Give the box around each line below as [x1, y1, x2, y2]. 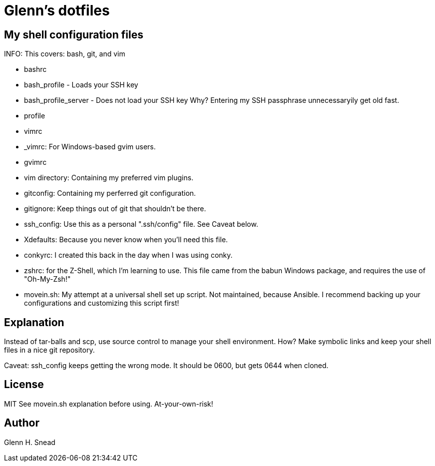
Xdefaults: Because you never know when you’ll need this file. [24, 235, 228, 244]
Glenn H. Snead [4, 438, 55, 447]
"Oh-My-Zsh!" [24, 275, 71, 284]
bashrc [24, 65, 47, 74]
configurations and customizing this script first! [24, 299, 179, 308]
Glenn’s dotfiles [4, 2, 110, 19]
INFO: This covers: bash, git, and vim [4, 49, 125, 58]
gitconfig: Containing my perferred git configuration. [24, 189, 196, 198]
